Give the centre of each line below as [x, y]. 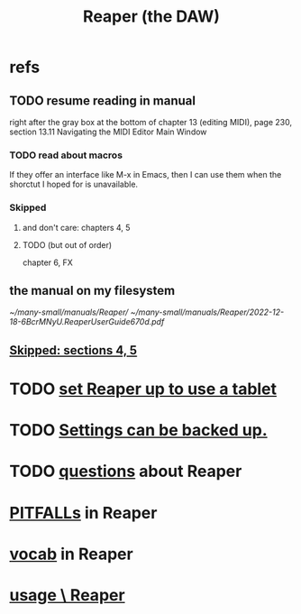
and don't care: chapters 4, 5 [76, 227]
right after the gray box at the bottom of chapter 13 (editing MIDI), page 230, [151, 122]
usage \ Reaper [67, 595]
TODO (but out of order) [67, 244]
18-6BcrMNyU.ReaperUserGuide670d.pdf [87, 322]
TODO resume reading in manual [103, 101]
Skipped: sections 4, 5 [73, 350]
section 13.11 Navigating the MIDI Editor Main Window [108, 132]
